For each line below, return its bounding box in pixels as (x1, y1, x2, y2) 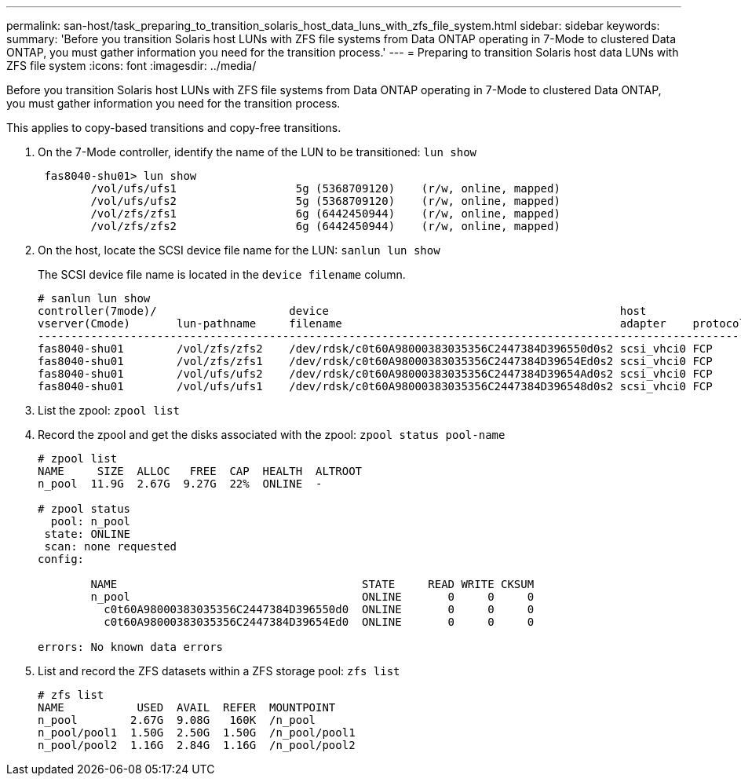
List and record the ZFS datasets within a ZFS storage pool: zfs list (38, 664, 400, 678)
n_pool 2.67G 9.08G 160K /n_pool (38, 714, 316, 726)
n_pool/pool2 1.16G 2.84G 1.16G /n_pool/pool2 (38, 739, 356, 751)
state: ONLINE (44, 528, 131, 540)
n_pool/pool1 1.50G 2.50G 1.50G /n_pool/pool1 (38, 726, 356, 739)
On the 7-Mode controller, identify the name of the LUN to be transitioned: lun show (38, 145, 477, 159)
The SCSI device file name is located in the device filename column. (38, 268, 406, 281)
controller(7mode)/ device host (38, 305, 647, 317)
